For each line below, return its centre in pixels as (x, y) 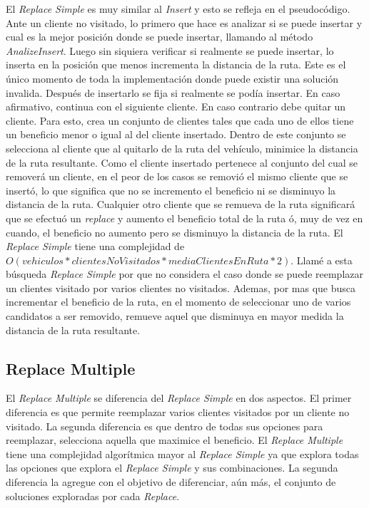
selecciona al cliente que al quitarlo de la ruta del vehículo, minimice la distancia (182, 148)
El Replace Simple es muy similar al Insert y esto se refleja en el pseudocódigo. (178, 9)
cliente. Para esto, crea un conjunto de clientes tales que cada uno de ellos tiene (180, 120)
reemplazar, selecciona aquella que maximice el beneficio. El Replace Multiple (175, 440)
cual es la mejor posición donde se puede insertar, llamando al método (160, 37)
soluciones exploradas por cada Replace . (93, 496)
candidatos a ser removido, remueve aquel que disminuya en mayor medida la (175, 316)
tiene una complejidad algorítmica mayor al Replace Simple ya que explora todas (182, 453)
